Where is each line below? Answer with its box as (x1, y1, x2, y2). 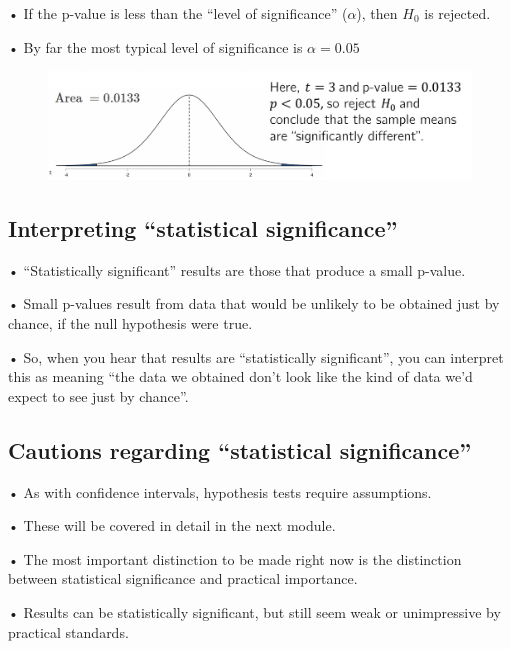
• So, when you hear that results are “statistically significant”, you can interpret (8, 346, 504, 367)
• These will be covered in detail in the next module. (8, 515, 336, 536)
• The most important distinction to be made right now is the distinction (8, 548, 462, 569)
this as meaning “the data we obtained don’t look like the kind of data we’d (8, 366, 473, 387)
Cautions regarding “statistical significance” (8, 434, 472, 465)
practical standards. (8, 621, 129, 642)
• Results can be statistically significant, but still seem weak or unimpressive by (8, 602, 501, 623)
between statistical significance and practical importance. (8, 568, 358, 589)
